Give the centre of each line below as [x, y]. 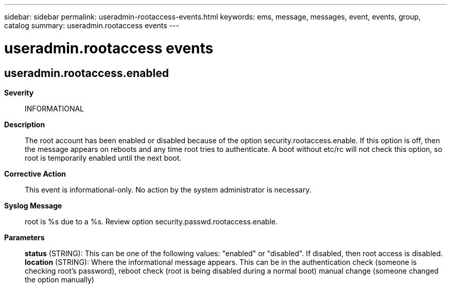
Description [25, 124]
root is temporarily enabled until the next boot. [103, 158]
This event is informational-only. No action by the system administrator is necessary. [168, 189]
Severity [19, 92]
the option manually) [59, 279]
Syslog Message [33, 205]
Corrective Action [35, 174]
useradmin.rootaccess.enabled [86, 73]
